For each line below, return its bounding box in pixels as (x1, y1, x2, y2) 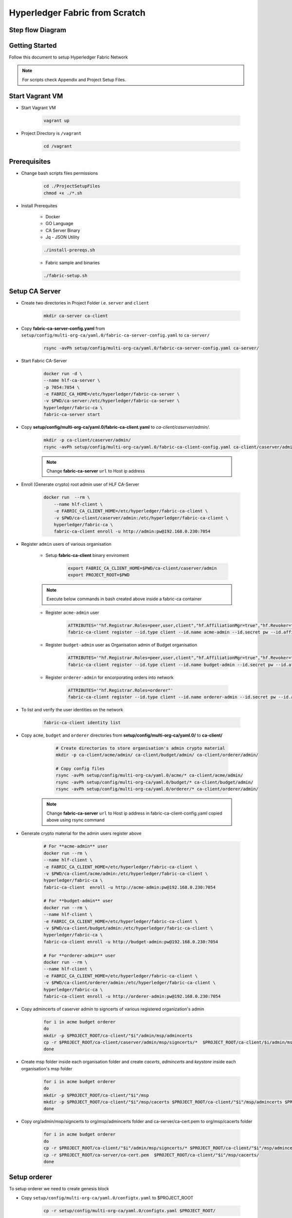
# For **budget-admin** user (43, 898, 113, 904)
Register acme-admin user (45, 609, 99, 615)
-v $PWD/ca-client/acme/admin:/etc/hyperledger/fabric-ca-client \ (43, 871, 208, 876)
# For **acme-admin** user (43, 843, 108, 849)
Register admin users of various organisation (21, 541, 112, 547)
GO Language (45, 221, 73, 227)
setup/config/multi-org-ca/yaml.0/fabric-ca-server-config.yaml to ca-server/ (21, 332, 210, 338)
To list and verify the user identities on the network (21, 706, 124, 712)
